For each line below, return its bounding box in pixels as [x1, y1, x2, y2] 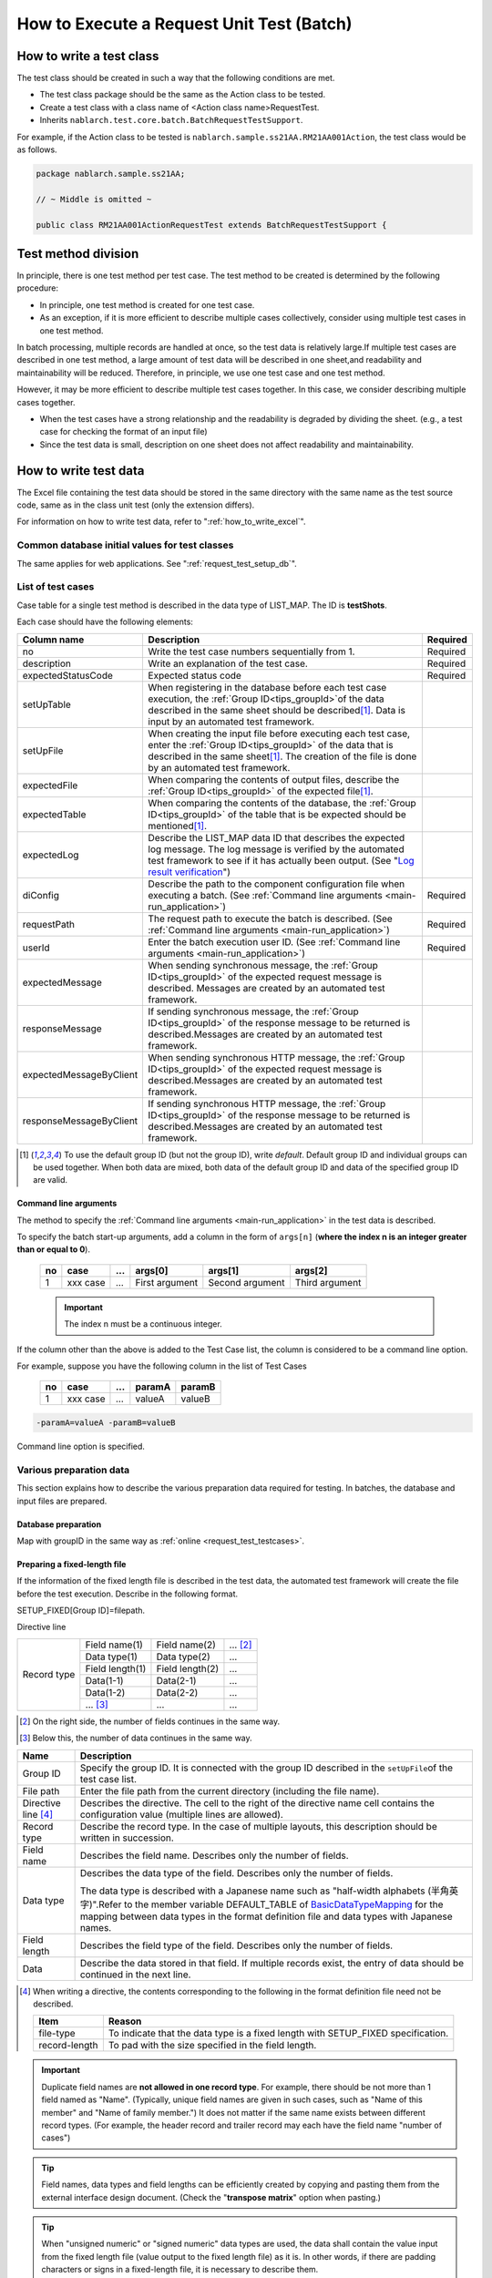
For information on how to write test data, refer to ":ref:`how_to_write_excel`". [16, 516, 306, 528]
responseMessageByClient [22, 1114, 138, 1127]
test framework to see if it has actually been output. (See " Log [148, 854, 415, 867]
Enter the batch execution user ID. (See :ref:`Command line [148, 935, 401, 948]
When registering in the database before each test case [148, 681, 387, 693]
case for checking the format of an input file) [39, 426, 209, 437]
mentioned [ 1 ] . [148, 819, 207, 832]
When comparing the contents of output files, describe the [148, 773, 400, 785]
